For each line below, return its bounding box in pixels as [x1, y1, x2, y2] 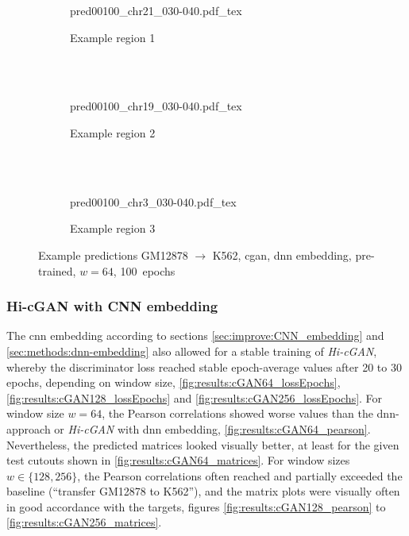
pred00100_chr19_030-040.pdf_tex [70, 98, 242, 114]
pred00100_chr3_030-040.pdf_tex [70, 193, 237, 210]
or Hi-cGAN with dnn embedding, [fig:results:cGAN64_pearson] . [54, 420, 371, 437]
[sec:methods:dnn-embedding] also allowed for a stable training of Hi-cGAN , [6, 342, 377, 359]
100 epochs [120, 262, 176, 279]
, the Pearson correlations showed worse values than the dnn [102, 405, 395, 422]
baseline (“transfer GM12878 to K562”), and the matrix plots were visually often [6, 483, 400, 499]
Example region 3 [70, 220, 156, 237]
